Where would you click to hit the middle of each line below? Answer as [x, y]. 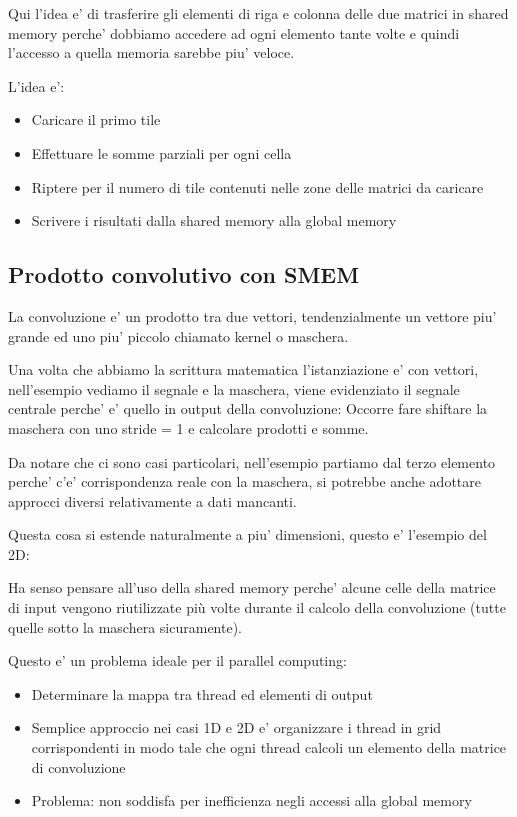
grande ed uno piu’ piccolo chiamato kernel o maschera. [178, 335]
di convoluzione [78, 766]
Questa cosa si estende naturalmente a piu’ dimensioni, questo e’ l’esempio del [247, 534]
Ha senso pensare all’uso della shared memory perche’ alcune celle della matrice [252, 587]
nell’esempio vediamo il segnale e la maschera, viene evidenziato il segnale [234, 388]
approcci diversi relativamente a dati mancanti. [152, 500]
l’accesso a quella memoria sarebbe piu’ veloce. [151, 52]
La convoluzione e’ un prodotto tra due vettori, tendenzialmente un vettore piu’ [252, 315]
